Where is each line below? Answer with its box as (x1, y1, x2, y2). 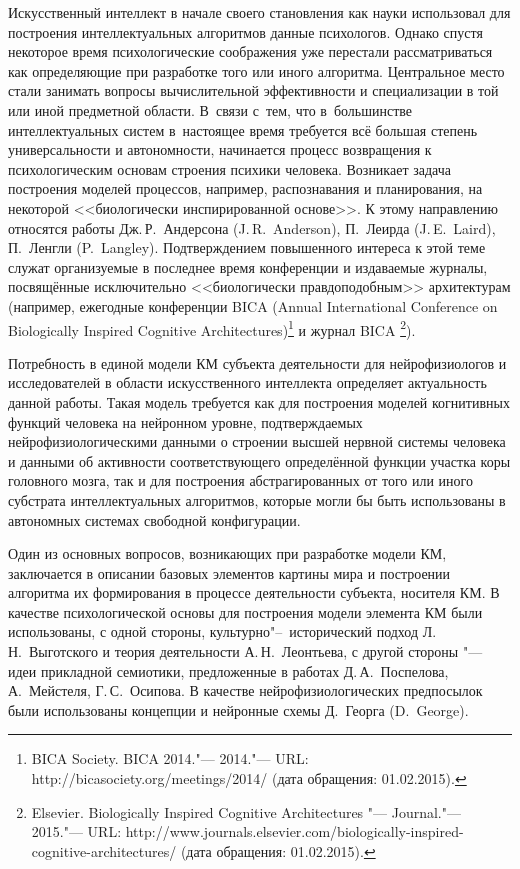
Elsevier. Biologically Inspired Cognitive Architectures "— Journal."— (31, 801, 461, 822)
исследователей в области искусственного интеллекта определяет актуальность (8, 372, 487, 393)
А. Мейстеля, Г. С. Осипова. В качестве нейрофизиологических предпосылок (8, 680, 483, 701)
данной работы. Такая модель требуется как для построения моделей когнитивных (8, 391, 510, 412)
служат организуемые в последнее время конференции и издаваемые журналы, (8, 256, 488, 277)
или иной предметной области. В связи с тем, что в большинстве (8, 99, 413, 120)
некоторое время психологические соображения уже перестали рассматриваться (8, 41, 493, 62)
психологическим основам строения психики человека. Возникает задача (8, 158, 451, 179)
